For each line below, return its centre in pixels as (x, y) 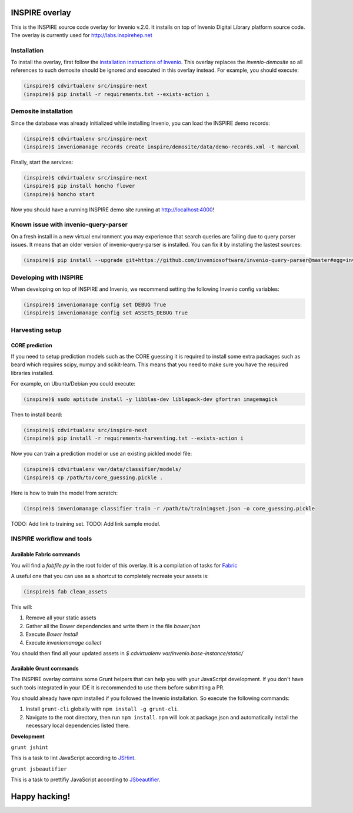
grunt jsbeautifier (39, 769)
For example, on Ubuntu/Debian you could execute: (73, 384)
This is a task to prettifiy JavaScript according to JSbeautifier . (86, 779)
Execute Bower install (52, 634)
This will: (21, 607)
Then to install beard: (37, 414)
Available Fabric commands (46, 555)
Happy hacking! (41, 797)
